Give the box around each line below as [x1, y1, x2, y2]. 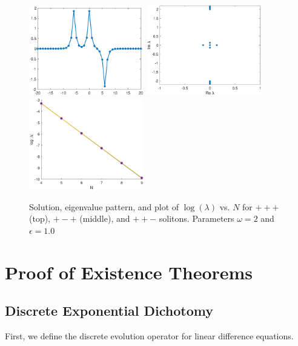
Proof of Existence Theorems [5, 259, 253, 284]
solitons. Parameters [159, 212, 234, 225]
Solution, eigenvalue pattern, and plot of [29, 200, 179, 213]
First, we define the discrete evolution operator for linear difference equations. [5, 330, 294, 342]
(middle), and [79, 212, 130, 225]
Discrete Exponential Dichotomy [5, 301, 214, 320]
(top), [29, 212, 51, 225]
